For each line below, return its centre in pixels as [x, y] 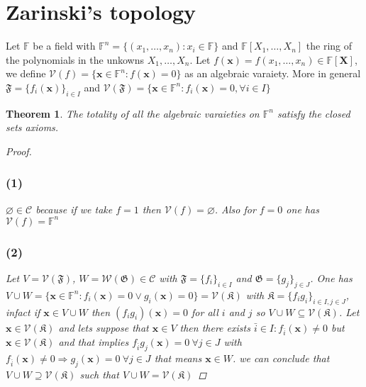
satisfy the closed [314, 113]
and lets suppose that [104, 327]
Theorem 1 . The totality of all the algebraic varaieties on [133, 113]
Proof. [19, 151]
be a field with [64, 46]
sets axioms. [32, 127]
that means [178, 358]
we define [26, 73]
